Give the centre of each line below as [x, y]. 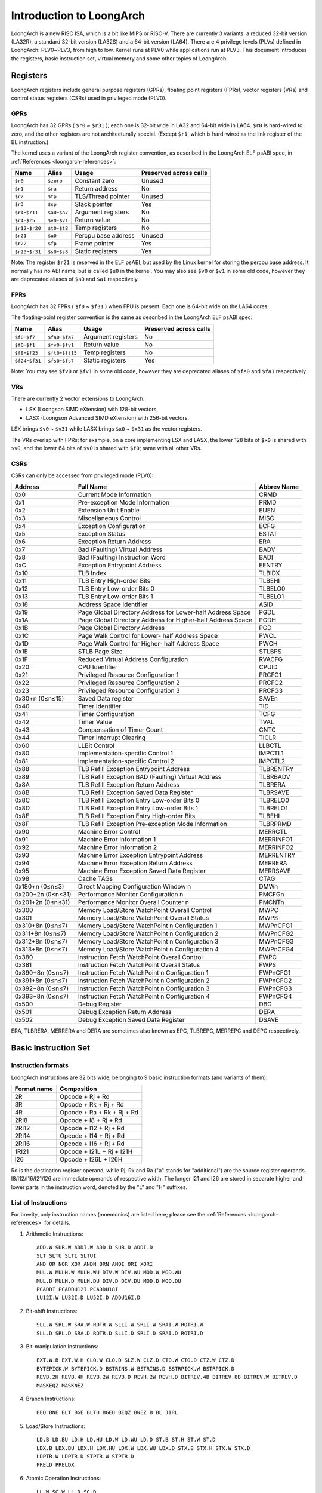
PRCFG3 [271, 691]
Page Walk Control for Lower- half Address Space [148, 636]
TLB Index [92, 573]
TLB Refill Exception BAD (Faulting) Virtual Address [150, 777]
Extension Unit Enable [109, 511]
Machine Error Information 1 [117, 840]
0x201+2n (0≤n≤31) [42, 902]
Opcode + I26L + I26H [91, 1159]
